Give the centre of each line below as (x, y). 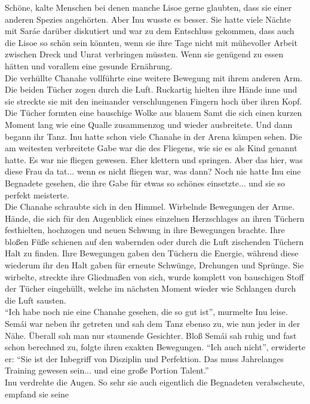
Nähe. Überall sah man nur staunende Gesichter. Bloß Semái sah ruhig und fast (151, 335)
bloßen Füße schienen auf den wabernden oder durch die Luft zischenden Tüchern (154, 241)
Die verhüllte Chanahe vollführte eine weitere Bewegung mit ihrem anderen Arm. (154, 77)
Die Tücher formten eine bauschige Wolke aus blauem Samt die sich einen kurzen (154, 113)
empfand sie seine (37, 394)
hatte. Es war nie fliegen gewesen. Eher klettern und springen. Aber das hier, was (154, 159)
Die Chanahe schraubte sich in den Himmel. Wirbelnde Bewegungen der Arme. (150, 206)
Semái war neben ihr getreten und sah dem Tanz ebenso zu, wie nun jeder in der (153, 324)
